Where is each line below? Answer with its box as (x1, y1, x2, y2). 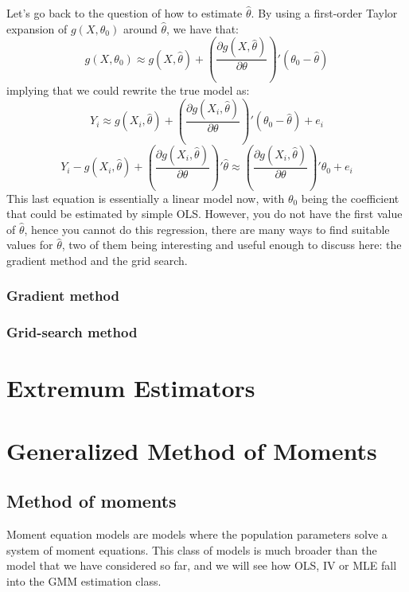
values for (6, 236, 53, 253)
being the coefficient (301, 189, 399, 206)
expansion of (6, 20, 68, 37)
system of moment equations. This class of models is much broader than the (6, 541, 377, 558)
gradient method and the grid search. (6, 251, 188, 268)
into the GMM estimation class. (6, 572, 162, 589)
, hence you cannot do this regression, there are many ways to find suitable (24, 220, 390, 237)
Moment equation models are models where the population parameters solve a (6, 526, 388, 543)
